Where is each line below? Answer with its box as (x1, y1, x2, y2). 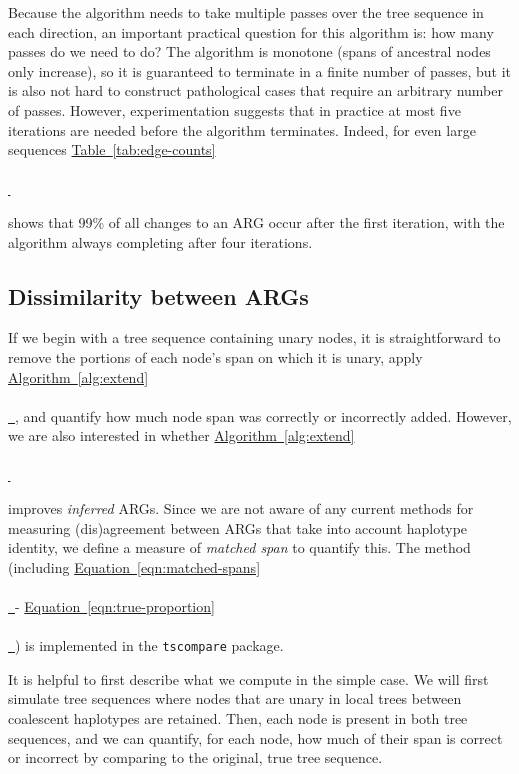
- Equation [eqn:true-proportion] (15, 596, 215, 617)
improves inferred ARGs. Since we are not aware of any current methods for (8, 498, 474, 519)
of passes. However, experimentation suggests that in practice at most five (8, 99, 461, 120)
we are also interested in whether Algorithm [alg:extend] (8, 425, 355, 446)
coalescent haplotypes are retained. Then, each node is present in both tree (8, 708, 468, 729)
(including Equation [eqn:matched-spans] (8, 556, 261, 577)
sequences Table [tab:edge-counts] (8, 139, 216, 160)
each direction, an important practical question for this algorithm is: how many (8, 21, 494, 42)
